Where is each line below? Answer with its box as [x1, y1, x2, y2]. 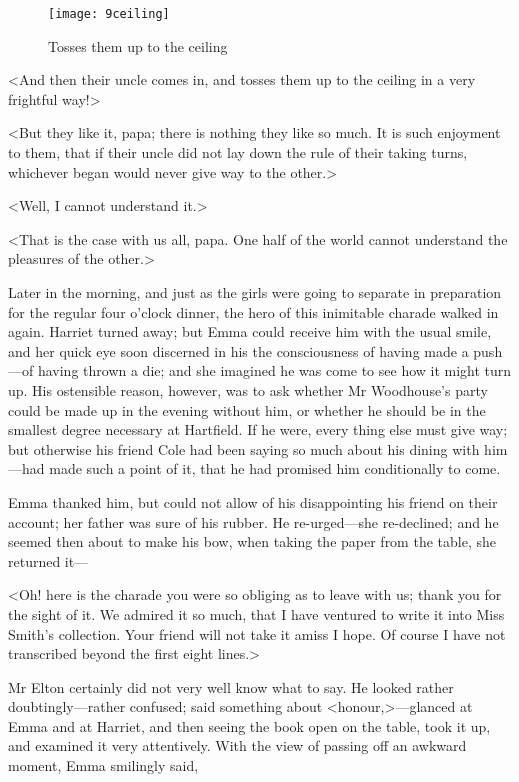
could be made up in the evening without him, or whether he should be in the [8, 399, 486, 420]
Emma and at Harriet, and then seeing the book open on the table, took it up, [8, 715, 491, 736]
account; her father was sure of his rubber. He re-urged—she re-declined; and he [8, 511, 499, 532]
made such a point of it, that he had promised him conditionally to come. [49, 458, 501, 479]
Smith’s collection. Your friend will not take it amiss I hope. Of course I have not [8, 623, 506, 644]
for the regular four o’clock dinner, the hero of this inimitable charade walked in [8, 301, 499, 322]
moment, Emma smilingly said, [8, 755, 199, 776]
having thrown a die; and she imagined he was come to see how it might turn [37, 360, 512, 381]
